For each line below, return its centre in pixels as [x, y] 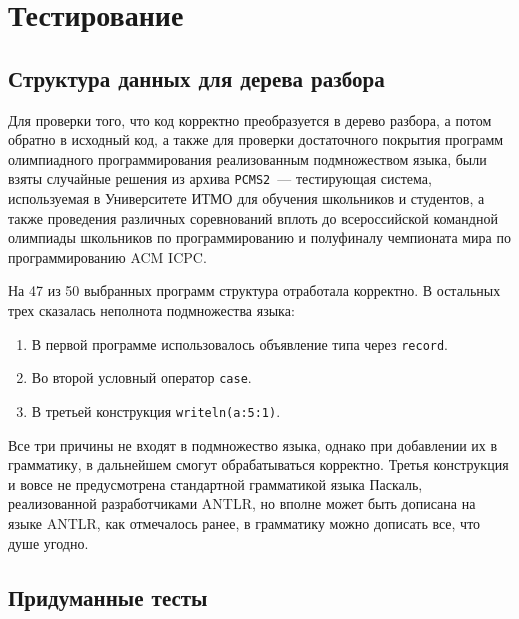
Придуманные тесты [108, 596]
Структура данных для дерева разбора [196, 77]
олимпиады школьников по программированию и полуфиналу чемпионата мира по [259, 237]
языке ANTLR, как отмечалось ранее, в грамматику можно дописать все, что [244, 522]
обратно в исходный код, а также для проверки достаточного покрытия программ [256, 139]
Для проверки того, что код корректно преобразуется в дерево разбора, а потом [250, 119]
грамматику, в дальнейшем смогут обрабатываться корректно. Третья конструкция [258, 464]
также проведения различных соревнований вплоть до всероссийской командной [253, 217]
